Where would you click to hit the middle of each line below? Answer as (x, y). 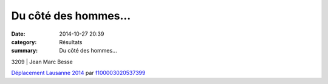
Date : (18, 34)
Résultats (71, 42)
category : (24, 42)
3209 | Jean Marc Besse (42, 62)
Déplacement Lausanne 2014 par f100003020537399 (78, 73)
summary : (25, 51)
